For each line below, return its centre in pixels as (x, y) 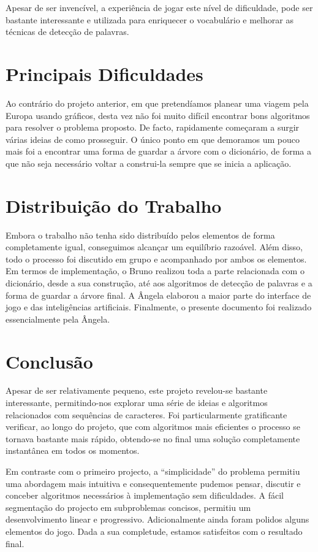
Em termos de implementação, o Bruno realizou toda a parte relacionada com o (155, 271)
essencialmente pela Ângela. (58, 319)
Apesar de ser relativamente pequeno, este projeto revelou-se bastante (137, 390)
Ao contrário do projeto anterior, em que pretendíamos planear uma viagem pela (157, 103)
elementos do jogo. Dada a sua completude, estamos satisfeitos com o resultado (154, 531)
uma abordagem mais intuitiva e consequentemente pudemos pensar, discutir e (153, 483)
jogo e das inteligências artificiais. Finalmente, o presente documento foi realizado (159, 307)
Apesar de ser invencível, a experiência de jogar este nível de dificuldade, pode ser (159, 7)
